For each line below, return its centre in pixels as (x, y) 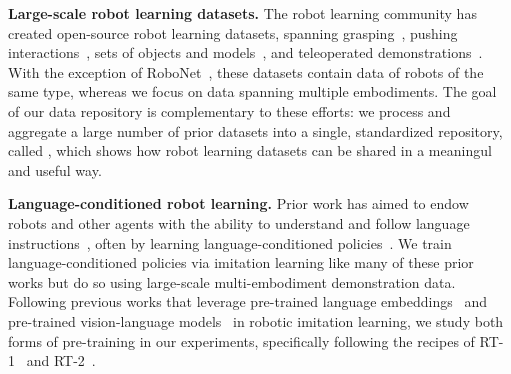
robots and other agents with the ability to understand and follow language (239, 222)
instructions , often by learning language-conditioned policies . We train (230, 242)
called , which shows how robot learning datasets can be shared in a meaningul (250, 150)
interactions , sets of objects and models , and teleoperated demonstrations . (245, 52)
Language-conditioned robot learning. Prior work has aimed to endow (238, 203)
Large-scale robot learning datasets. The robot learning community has (242, 13)
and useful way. (55, 169)
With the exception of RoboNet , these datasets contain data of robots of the (246, 71)
